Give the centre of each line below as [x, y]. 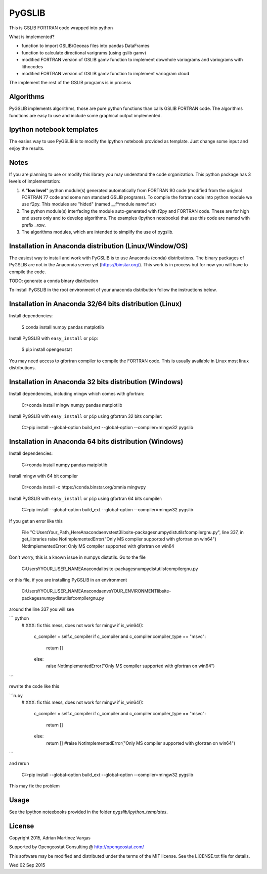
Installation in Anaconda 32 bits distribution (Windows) [96, 382]
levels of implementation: [35, 181]
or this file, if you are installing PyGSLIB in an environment [68, 580]
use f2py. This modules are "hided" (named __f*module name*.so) [89, 204]
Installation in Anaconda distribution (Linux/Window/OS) [98, 246]
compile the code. [28, 272]
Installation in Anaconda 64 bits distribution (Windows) [96, 442]
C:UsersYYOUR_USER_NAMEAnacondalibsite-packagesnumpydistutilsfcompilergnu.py [110, 569]
